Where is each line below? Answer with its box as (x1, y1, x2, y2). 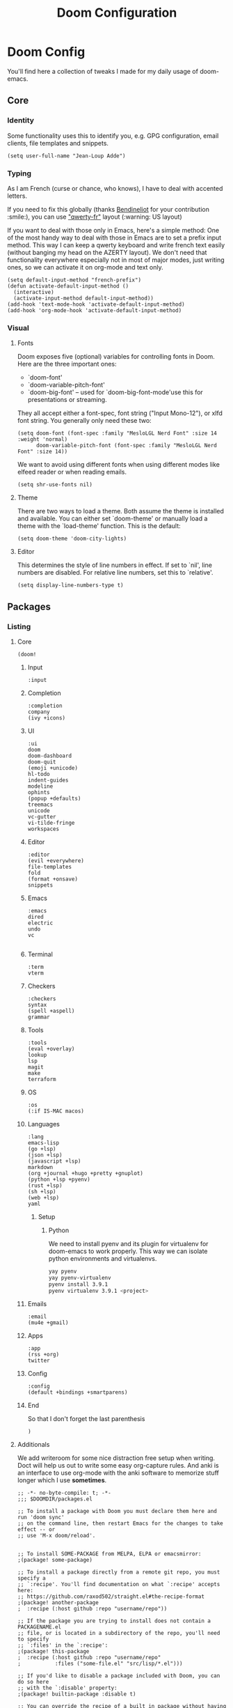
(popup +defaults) (27, 795, 81, 802)
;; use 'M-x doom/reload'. (17, 1532, 96, 1539)
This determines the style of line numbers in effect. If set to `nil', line (17, 561, 212, 569)
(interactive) (13, 288, 54, 295)
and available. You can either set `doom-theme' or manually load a (17, 514, 208, 523)
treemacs (27, 801, 54, 808)
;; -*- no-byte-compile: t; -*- (17, 1489, 111, 1497)
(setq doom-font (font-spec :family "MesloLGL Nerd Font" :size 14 (17, 430, 217, 437)
